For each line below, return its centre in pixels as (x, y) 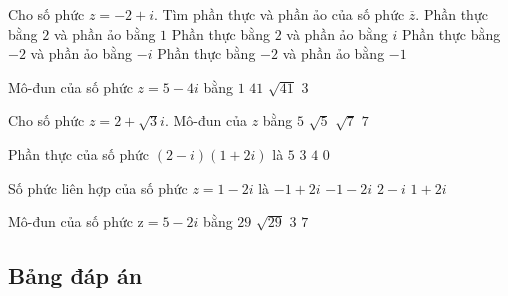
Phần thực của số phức (79, 153)
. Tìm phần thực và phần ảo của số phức (279, 14)
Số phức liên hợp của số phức (98, 187)
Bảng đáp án (75, 275)
